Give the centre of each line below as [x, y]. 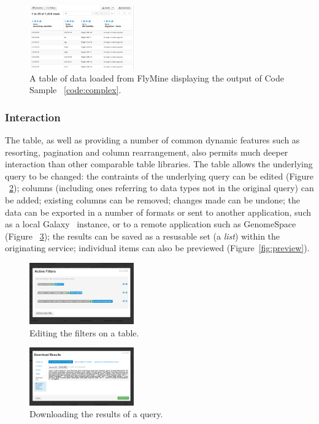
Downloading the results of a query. [96, 414]
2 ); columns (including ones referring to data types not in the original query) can [162, 188]
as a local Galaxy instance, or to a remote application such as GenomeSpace [151, 224]
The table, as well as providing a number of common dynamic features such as [152, 140]
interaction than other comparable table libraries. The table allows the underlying [159, 164]
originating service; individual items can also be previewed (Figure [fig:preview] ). [157, 248]
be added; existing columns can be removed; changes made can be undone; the [152, 200]
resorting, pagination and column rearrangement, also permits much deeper [147, 152]
